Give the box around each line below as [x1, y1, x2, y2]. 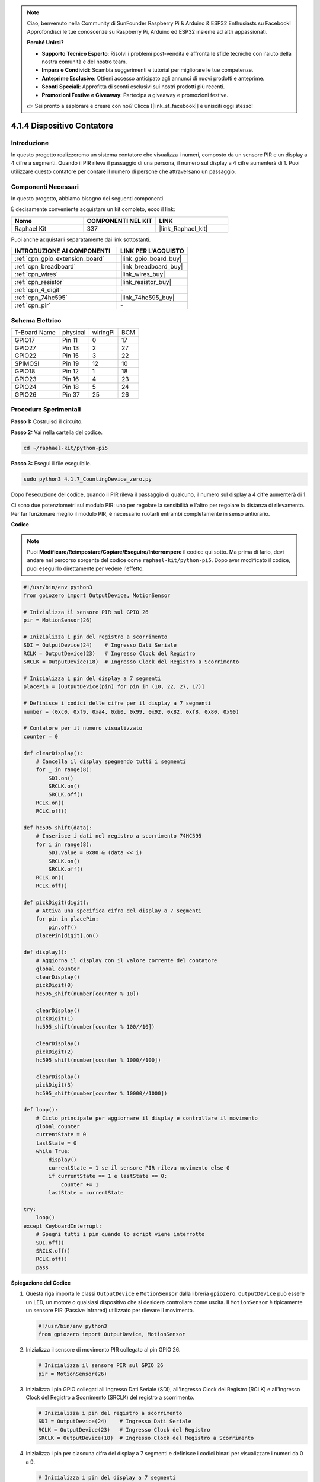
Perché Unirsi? [27, 39, 65, 46]
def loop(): [23, 1106, 59, 1113]
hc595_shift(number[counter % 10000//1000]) [36, 1090, 168, 1097]
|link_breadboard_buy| [120, 263, 183, 271]
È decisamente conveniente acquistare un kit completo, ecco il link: [11, 206, 175, 213]
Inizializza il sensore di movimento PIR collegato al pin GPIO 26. [25, 1346, 181, 1353]
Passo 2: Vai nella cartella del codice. [11, 429, 103, 436]
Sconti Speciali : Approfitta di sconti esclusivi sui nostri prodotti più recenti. [41, 83, 225, 90]
